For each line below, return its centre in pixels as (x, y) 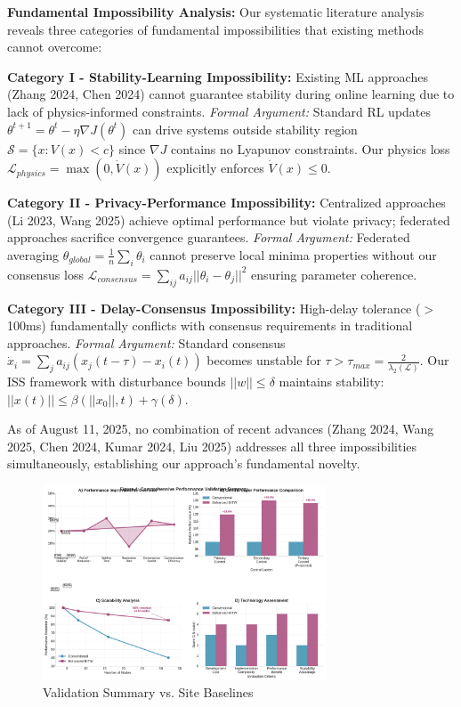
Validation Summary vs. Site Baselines (148, 692)
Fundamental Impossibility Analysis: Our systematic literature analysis (216, 12)
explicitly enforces (215, 168)
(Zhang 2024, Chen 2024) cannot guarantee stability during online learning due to (231, 94)
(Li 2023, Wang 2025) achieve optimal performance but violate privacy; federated (229, 219)
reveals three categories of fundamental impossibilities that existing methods (216, 29)
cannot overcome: (55, 47)
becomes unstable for (264, 360)
